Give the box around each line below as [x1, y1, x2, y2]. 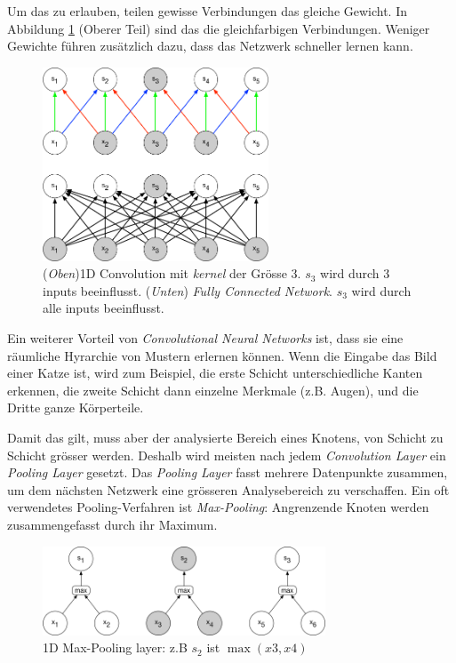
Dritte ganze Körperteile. [7, 398, 144, 417]
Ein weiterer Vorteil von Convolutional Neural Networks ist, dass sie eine [7, 329, 404, 347]
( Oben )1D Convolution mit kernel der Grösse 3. [43, 264, 301, 283]
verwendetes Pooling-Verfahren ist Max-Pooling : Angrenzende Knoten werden [7, 498, 429, 516]
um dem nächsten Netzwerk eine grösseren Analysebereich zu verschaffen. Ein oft [7, 480, 450, 499]
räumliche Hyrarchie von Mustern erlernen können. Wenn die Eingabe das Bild [7, 346, 437, 364]
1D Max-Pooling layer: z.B [43, 638, 188, 657]
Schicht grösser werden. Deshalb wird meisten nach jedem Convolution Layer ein [7, 445, 446, 464]
